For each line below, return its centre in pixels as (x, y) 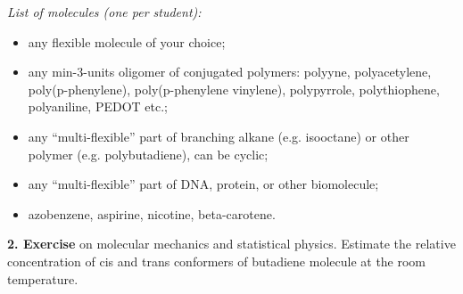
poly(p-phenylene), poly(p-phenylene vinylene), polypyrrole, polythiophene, (234, 89)
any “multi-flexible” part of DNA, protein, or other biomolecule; (203, 184)
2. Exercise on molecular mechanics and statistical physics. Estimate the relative (231, 244)
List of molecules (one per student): (104, 12)
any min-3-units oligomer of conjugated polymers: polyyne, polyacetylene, (230, 72)
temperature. (43, 278)
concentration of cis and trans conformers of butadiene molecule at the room (217, 261)
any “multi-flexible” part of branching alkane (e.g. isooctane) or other (219, 136)
